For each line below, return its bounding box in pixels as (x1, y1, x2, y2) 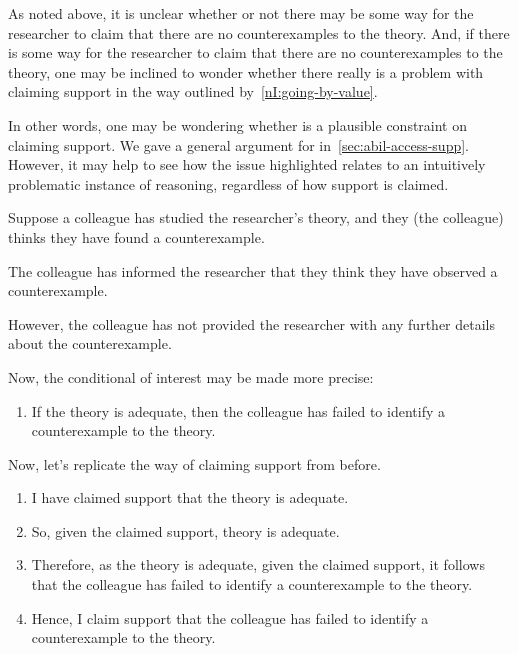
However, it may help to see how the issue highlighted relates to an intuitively (8, 154, 486, 175)
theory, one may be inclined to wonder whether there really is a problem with (8, 61, 484, 82)
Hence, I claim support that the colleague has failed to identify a (31, 607, 429, 628)
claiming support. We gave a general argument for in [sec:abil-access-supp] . (8, 134, 470, 155)
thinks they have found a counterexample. (8, 226, 265, 247)
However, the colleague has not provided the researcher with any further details (8, 313, 495, 334)
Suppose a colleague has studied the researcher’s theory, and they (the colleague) (8, 207, 504, 228)
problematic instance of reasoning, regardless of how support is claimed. (8, 173, 449, 194)
